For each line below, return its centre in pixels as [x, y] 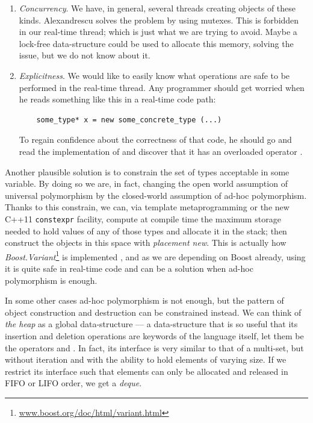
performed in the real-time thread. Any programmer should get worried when [162, 87]
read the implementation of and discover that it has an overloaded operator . [161, 151]
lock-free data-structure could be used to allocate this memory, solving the [156, 43]
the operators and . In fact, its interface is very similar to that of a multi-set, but [154, 347]
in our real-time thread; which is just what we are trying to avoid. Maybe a [158, 32]
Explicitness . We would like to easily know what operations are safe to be [154, 75]
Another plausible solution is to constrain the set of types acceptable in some [147, 171]
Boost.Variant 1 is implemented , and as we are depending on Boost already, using [155, 255]
